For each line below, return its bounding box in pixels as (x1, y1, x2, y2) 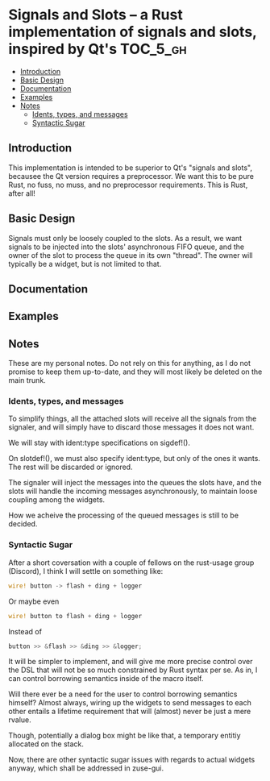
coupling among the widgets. (8, 495, 106, 505)
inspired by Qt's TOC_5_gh (8, 40, 187, 58)
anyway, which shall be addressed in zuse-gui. (8, 763, 164, 773)
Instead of (8, 626, 43, 636)
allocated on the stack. (8, 739, 85, 749)
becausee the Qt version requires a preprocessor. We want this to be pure (8, 171, 254, 181)
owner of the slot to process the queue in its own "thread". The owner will (8, 250, 253, 260)
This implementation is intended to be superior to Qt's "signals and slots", (8, 163, 252, 172)
